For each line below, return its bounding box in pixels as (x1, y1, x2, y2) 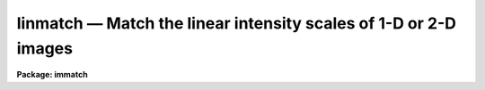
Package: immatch (16, 70, 89, 80)
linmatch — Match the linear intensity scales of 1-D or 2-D (16, 13, 457, 33)
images (16, 38, 74, 58)
